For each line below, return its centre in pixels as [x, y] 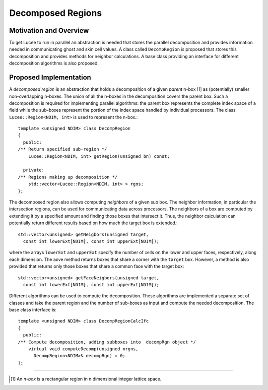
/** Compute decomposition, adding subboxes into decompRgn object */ [107, 342]
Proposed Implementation [50, 78]
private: [34, 170]
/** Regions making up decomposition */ [68, 177]
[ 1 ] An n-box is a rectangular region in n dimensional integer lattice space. [86, 379]
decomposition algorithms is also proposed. [54, 63]
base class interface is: [33, 310]
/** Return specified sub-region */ [63, 149]
